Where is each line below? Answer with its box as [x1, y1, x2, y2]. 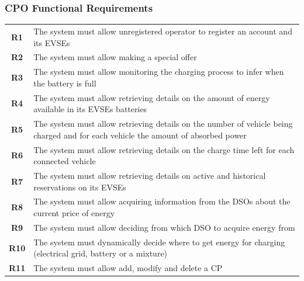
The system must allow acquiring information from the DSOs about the [33, 195, 291, 207]
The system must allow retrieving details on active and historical [33, 169, 266, 181]
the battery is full [33, 77, 96, 89]
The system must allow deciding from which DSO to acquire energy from [33, 221, 295, 233]
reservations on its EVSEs [33, 181, 126, 193]
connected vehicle [33, 155, 96, 167]
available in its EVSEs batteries [33, 103, 147, 115]
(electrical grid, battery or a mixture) [33, 247, 168, 259]
